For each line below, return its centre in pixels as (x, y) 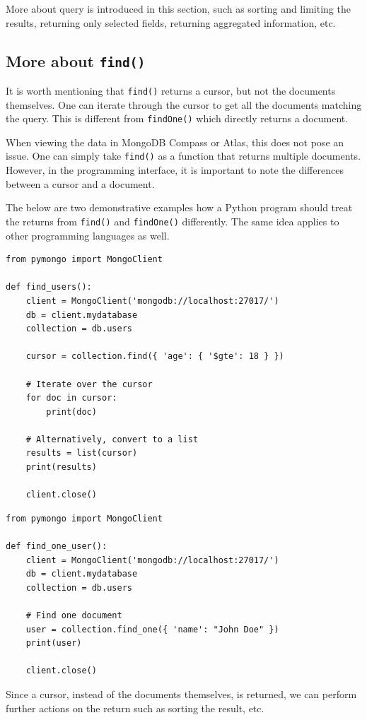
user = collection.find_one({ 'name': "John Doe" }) (152, 629)
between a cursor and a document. (80, 183)
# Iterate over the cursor (89, 384)
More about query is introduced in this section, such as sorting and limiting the (178, 8)
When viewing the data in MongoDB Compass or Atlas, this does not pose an (175, 142)
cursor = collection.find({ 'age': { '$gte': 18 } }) (155, 356)
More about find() (76, 60)
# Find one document (74, 615)
